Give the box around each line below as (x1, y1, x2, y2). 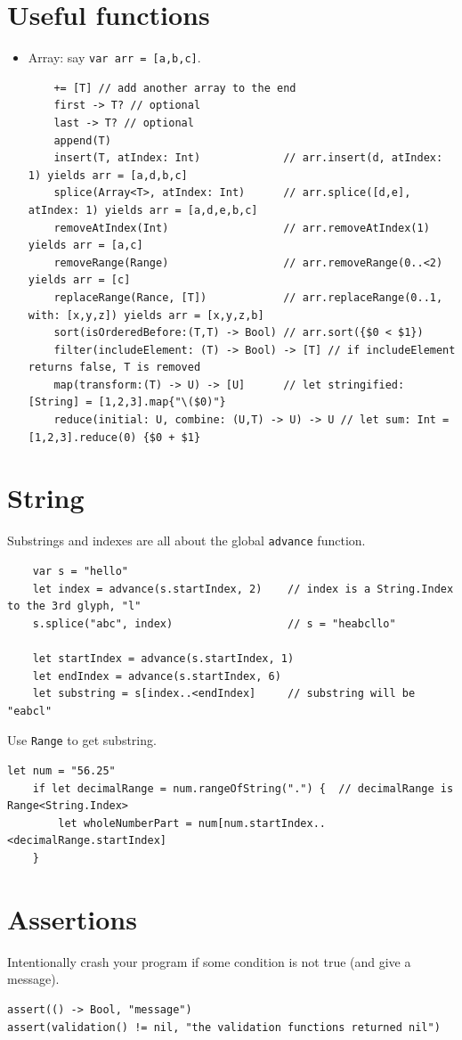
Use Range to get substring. (7, 731, 157, 749)
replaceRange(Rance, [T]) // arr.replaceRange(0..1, (53, 291, 443, 304)
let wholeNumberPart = (58, 816, 192, 830)
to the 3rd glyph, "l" (7, 600, 142, 613)
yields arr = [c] (28, 274, 131, 287)
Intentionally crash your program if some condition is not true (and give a (7, 952, 411, 970)
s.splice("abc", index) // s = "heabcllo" (32, 617, 396, 630)
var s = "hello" (32, 565, 129, 578)
